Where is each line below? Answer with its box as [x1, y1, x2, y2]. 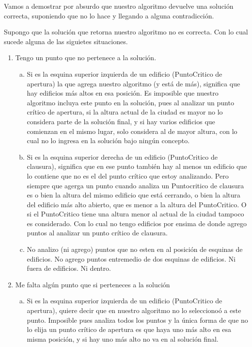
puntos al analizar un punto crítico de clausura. [27, 228, 168, 238]
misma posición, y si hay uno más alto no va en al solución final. [27, 333, 219, 344]
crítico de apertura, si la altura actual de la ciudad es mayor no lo [27, 107, 223, 117]
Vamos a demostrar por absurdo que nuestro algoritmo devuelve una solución [4, 1, 234, 11]
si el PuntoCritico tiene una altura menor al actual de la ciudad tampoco [27, 209, 244, 219]
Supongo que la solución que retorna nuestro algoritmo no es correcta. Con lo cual [4, 27, 248, 37]
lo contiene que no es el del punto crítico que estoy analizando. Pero [27, 170, 229, 181]
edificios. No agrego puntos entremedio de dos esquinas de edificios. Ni [27, 253, 236, 264]
